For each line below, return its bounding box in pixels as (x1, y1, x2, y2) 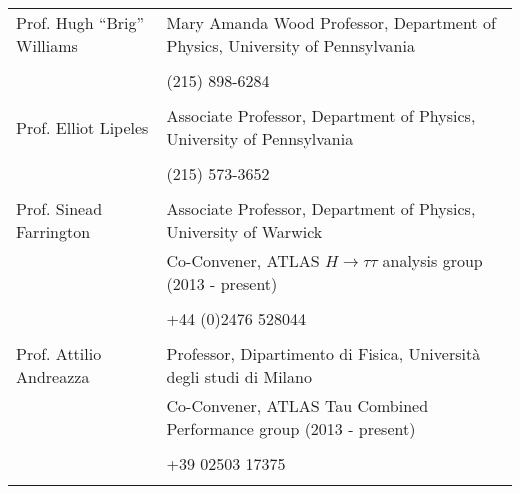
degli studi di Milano (166, 365, 312, 388)
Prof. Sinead (16, 197, 103, 220)
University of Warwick (166, 220, 323, 243)
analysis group (382, 249, 483, 272)
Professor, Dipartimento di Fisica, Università (166, 342, 481, 365)
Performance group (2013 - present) (166, 417, 416, 440)
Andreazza (16, 365, 90, 388)
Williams (16, 34, 78, 57)
